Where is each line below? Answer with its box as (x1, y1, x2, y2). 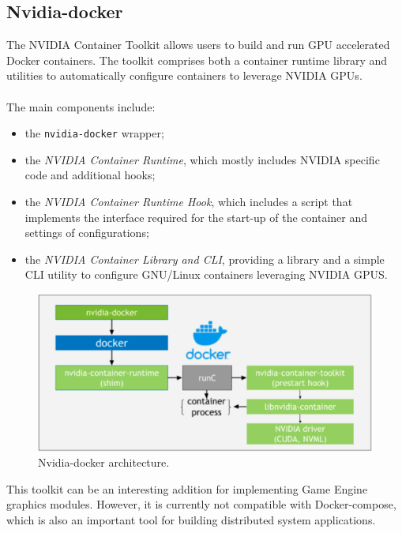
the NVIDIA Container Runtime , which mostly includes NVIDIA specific (24, 151, 380, 167)
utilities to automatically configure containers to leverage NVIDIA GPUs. (6, 67, 363, 84)
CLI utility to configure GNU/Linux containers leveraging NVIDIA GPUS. (24, 266, 388, 283)
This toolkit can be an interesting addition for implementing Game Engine (6, 480, 368, 497)
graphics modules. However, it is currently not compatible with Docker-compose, (6, 496, 396, 512)
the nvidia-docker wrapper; (24, 125, 164, 141)
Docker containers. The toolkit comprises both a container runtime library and (6, 51, 388, 68)
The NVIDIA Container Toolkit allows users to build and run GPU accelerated (6, 36, 390, 53)
